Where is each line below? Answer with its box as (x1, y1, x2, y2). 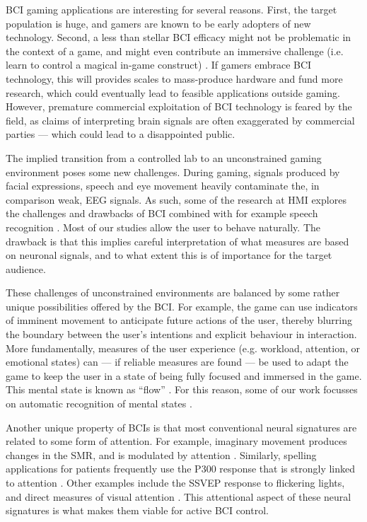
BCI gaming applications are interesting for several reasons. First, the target (6, 2, 337, 16)
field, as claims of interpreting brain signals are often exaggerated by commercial (6, 112, 355, 127)
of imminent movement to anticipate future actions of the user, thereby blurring (6, 313, 352, 327)
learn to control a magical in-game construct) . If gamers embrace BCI (6, 57, 312, 72)
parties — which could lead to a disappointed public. (6, 127, 235, 141)
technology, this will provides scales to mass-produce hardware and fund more (6, 71, 343, 86)
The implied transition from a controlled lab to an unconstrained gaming (6, 150, 322, 165)
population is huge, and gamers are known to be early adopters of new (6, 16, 311, 30)
